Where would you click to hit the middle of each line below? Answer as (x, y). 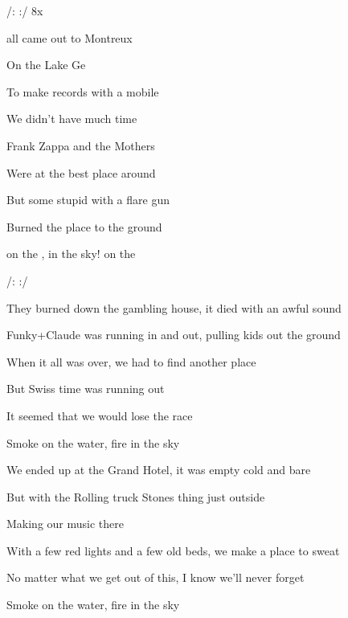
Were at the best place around (81, 172)
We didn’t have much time (72, 119)
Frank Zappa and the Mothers (81, 145)
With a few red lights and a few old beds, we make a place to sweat (173, 550)
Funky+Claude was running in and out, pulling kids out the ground (174, 335)
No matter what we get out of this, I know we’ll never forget (156, 577)
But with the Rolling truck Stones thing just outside (136, 496)
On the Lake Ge (46, 65)
